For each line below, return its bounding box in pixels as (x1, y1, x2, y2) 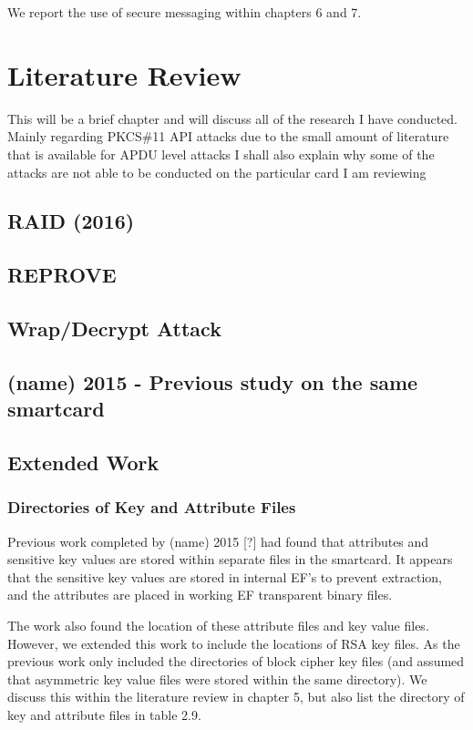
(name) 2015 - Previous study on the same (7, 367, 418, 396)
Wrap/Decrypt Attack (7, 314, 221, 343)
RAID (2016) (7, 207, 135, 235)
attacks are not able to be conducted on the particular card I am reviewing (7, 162, 427, 181)
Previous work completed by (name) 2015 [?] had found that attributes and (7, 531, 429, 550)
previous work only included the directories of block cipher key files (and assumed (7, 652, 465, 671)
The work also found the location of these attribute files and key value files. (7, 615, 429, 634)
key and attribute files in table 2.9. (7, 704, 201, 724)
